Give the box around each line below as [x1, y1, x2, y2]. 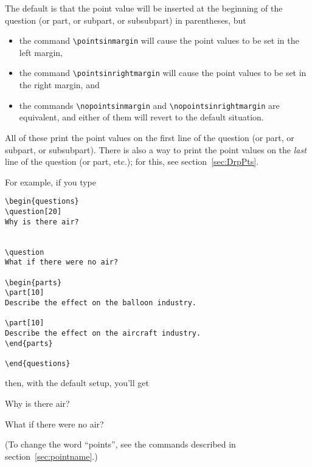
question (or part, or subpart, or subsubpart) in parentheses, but [5, 13, 246, 26]
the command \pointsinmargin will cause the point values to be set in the [19, 34, 299, 47]
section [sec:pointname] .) [5, 449, 98, 462]
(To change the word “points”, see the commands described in [5, 438, 236, 451]
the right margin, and [19, 78, 100, 91]
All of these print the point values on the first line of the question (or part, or [5, 131, 294, 144]
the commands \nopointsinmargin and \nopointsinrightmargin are [19, 99, 280, 111]
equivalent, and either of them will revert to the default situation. [19, 111, 264, 123]
